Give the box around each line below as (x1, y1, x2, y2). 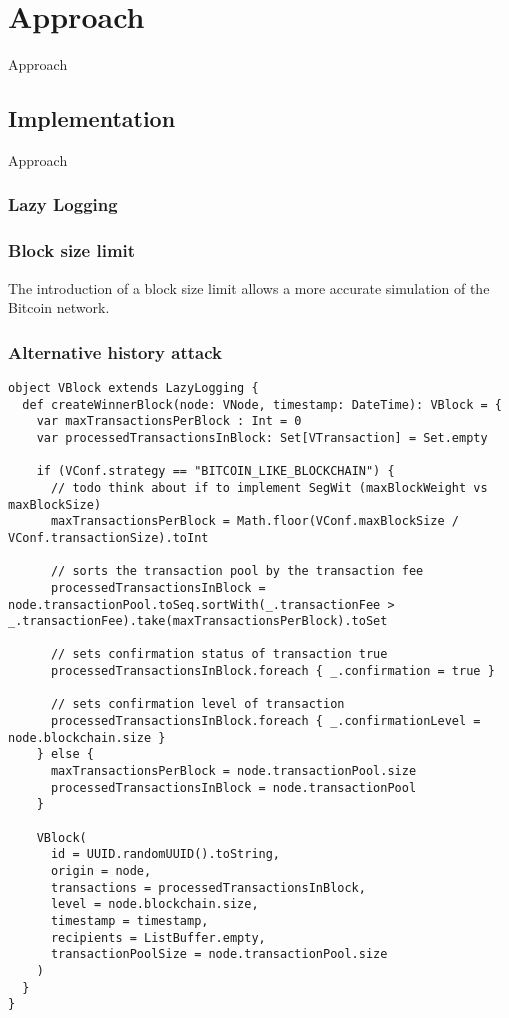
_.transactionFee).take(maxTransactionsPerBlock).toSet (8, 614, 388, 629)
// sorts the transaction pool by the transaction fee (50, 564, 424, 579)
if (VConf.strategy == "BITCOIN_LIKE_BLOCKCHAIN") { (36, 464, 395, 479)
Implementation (8, 103, 176, 134)
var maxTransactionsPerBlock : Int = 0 (36, 414, 302, 429)
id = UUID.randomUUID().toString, (50, 847, 281, 862)
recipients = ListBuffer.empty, (50, 930, 266, 945)
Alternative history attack (8, 339, 222, 364)
